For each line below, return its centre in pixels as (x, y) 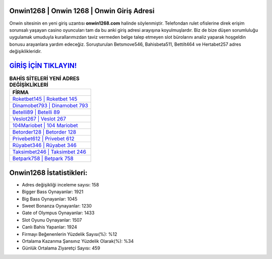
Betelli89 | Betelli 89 (36, 112)
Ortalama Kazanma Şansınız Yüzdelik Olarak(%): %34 (78, 241)
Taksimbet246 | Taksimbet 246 (49, 152)
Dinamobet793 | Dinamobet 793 (50, 106)
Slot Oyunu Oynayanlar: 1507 (52, 220)
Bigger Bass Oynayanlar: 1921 (53, 192)
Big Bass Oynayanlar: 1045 (50, 199)
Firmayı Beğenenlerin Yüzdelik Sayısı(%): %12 (70, 234)
